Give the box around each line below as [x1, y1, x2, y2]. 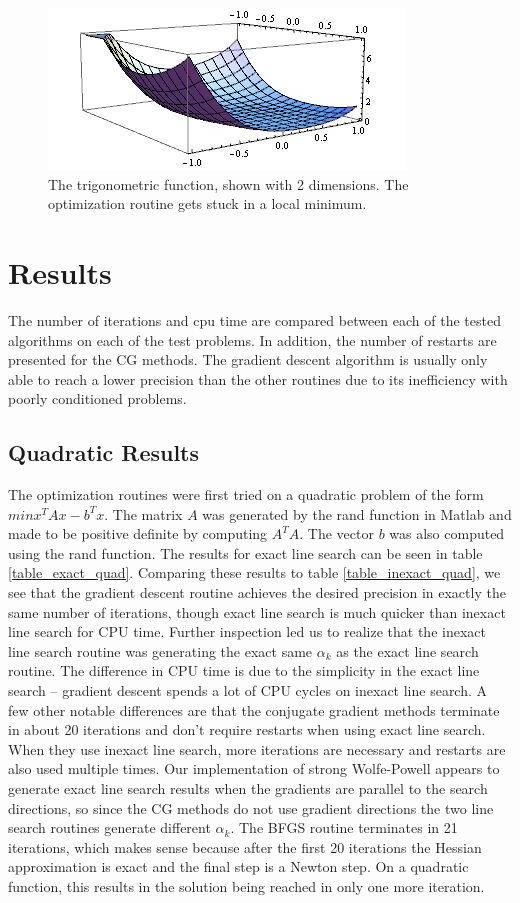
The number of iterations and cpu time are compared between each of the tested [8, 309, 501, 330]
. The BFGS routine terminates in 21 [230, 817, 458, 838]
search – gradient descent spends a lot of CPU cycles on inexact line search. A [8, 680, 488, 701]
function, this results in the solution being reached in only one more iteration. [8, 875, 485, 896]
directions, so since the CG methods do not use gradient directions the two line [8, 797, 494, 818]
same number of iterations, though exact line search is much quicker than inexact [8, 601, 506, 622]
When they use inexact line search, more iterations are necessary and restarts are [8, 738, 506, 759]
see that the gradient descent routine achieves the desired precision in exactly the [8, 582, 506, 603]
